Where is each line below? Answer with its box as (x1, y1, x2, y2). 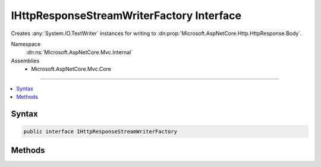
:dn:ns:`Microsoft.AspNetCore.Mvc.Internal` (26, 49, 133, 56)
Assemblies (11, 57, 40, 64)
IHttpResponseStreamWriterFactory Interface (11, 9, 242, 22)
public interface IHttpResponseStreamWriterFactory (23, 128, 178, 135)
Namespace (11, 40, 41, 48)
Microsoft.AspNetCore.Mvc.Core (31, 65, 111, 73)
